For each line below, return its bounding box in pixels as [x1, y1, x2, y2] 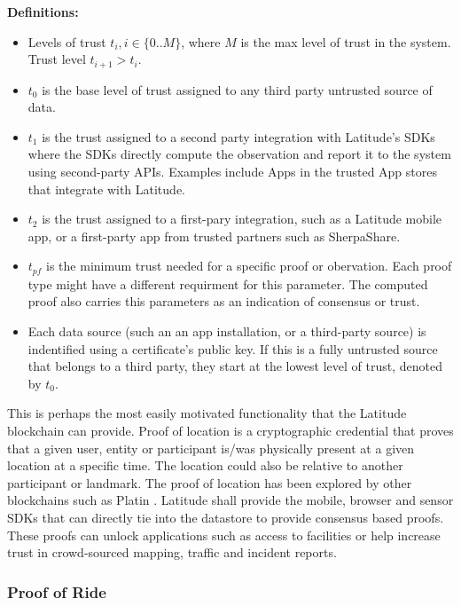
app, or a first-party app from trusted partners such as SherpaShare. [27, 226, 401, 245]
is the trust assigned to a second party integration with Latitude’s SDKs [42, 127, 435, 146]
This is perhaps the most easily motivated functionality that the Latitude [7, 404, 407, 422]
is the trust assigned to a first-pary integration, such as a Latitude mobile [42, 209, 442, 228]
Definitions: [7, 3, 79, 20]
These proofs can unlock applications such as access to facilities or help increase [7, 525, 441, 544]
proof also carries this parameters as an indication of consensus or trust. [27, 292, 420, 311]
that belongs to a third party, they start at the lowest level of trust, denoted [27, 357, 442, 375]
